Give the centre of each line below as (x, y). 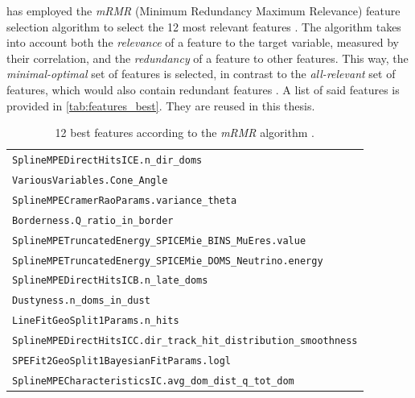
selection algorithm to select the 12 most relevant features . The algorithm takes (204, 26)
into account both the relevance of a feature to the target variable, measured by (203, 42)
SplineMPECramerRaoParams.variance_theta (125, 200)
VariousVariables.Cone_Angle (90, 180)
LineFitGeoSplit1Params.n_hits (96, 321)
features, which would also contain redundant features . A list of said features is (203, 89)
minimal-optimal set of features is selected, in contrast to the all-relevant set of (201, 74)
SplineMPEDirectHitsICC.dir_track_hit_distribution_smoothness (185, 341)
